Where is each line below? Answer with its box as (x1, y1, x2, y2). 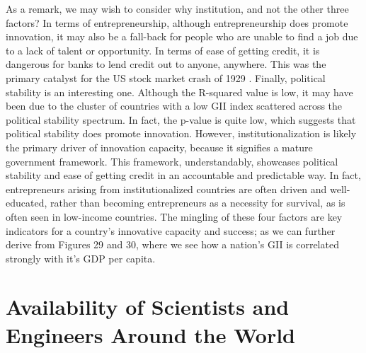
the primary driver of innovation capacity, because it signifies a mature (6, 139, 313, 154)
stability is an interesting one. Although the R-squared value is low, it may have (6, 84, 353, 99)
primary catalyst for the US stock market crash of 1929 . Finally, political (6, 70, 326, 85)
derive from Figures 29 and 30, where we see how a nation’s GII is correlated (6, 237, 339, 252)
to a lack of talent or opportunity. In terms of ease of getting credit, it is (6, 42, 320, 57)
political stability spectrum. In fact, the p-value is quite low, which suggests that (6, 112, 356, 127)
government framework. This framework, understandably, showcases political (6, 154, 338, 168)
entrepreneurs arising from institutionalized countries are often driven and (6, 181, 327, 196)
